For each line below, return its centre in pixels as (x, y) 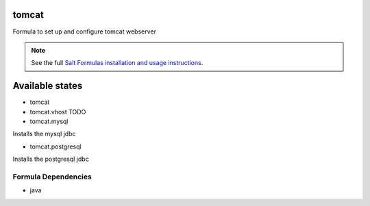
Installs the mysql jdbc (44, 134)
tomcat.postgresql (56, 146)
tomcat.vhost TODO (58, 112)
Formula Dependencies (52, 177)
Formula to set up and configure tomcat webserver (85, 31)
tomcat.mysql (49, 121)
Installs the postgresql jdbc (51, 159)
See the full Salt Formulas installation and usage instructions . (117, 63)
